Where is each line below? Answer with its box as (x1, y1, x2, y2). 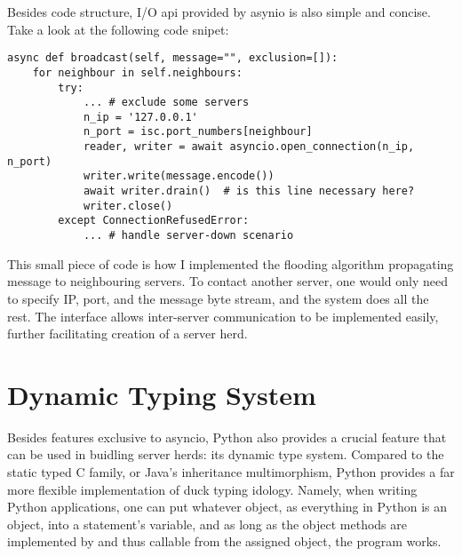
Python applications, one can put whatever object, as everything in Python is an (7, 497, 448, 516)
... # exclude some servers (83, 96, 250, 109)
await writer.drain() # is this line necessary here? (83, 185, 415, 198)
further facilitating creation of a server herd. (7, 324, 248, 343)
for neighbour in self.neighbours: (32, 66, 243, 79)
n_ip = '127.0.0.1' (83, 110, 198, 123)
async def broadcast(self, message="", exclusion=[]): (7, 52, 339, 65)
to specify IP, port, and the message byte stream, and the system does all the (7, 289, 429, 307)
